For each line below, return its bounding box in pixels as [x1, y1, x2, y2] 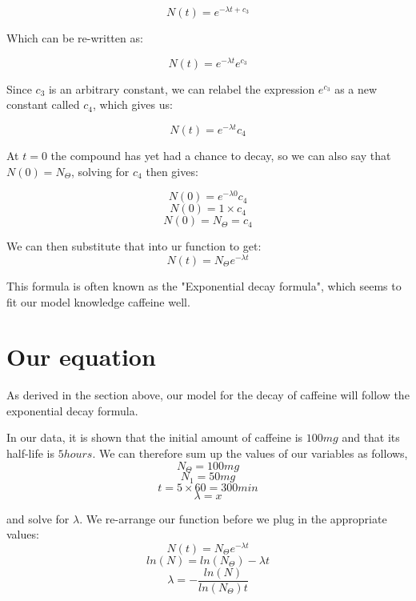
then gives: [146, 162, 198, 179]
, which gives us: [92, 96, 173, 113]
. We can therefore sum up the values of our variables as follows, [92, 445, 408, 462]
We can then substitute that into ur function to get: [6, 238, 262, 254]
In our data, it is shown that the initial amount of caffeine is [6, 429, 303, 446]
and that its [342, 429, 400, 446]
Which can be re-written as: [6, 30, 143, 46]
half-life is [6, 445, 54, 462]
